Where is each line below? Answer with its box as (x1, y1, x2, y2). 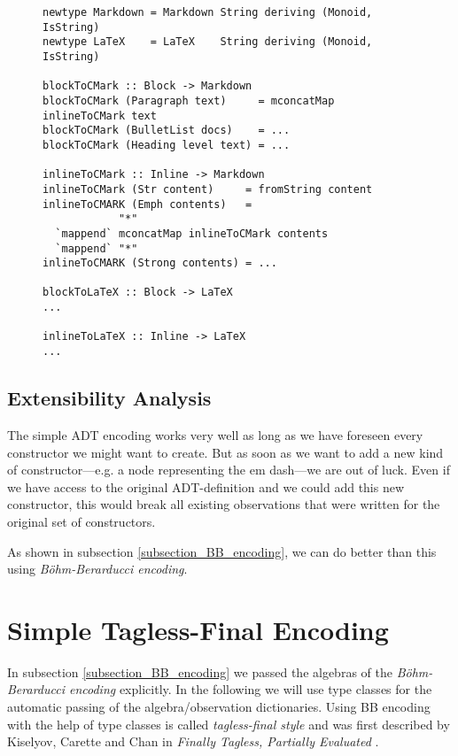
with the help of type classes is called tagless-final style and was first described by (7, 714, 450, 733)
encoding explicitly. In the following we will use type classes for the (68, 680, 432, 698)
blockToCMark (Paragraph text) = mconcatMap (43, 94, 335, 107)
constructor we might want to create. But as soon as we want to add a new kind (7, 443, 444, 461)
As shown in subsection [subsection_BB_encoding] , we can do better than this (7, 542, 437, 560)
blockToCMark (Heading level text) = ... (43, 138, 291, 151)
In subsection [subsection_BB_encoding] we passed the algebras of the (7, 662, 392, 681)
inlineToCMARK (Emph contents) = (43, 197, 252, 211)
